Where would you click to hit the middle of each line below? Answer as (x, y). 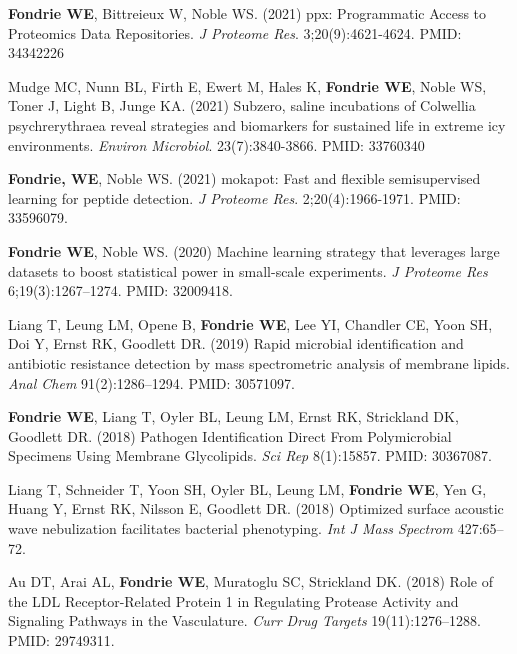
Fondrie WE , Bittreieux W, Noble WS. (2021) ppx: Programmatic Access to (247, 13)
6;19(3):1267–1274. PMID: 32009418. (120, 290)
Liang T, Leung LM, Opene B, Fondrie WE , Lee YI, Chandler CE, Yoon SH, (250, 323)
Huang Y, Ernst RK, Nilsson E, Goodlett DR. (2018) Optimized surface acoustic (256, 508)
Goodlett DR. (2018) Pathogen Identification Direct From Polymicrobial (230, 435)
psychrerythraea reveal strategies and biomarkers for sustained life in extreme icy (257, 124)
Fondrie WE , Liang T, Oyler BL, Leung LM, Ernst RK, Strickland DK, (233, 416)
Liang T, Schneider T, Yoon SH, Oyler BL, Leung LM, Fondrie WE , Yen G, (247, 488)
